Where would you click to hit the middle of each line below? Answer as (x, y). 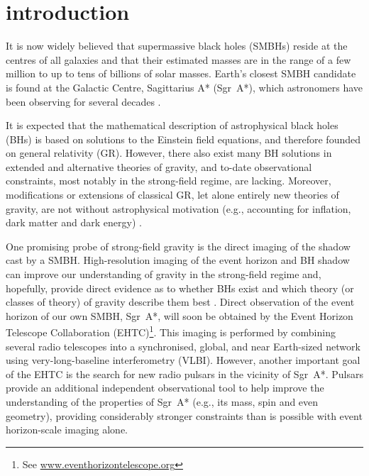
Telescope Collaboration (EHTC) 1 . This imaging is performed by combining (171, 331)
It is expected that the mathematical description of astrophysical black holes (172, 125)
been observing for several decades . (83, 101)
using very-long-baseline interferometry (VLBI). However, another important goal (183, 360)
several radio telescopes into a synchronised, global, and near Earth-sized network (183, 346)
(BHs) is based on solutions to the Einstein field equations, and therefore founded (183, 139)
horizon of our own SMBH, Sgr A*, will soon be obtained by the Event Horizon (180, 315)
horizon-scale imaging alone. (67, 430)
